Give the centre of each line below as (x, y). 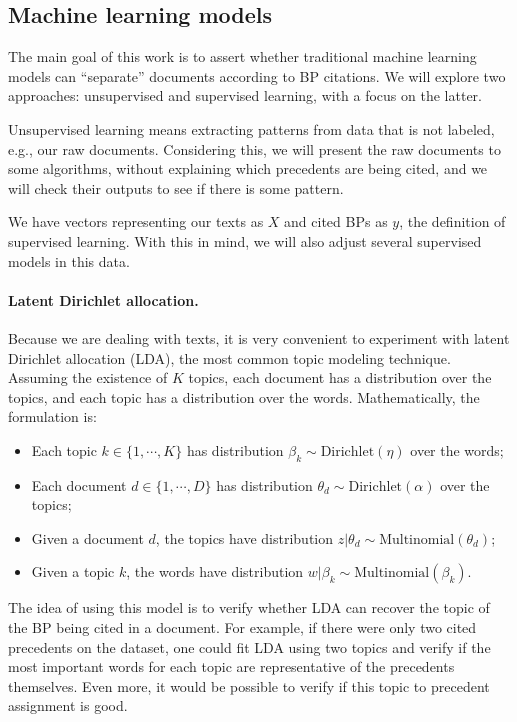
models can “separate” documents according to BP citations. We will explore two (257, 75)
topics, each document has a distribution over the (340, 377)
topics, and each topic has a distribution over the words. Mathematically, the (244, 396)
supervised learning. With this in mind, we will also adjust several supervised (245, 240)
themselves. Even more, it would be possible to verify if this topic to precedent (249, 685)
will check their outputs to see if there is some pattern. (176, 187)
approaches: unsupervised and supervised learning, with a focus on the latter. (245, 95)
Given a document (87, 537)
